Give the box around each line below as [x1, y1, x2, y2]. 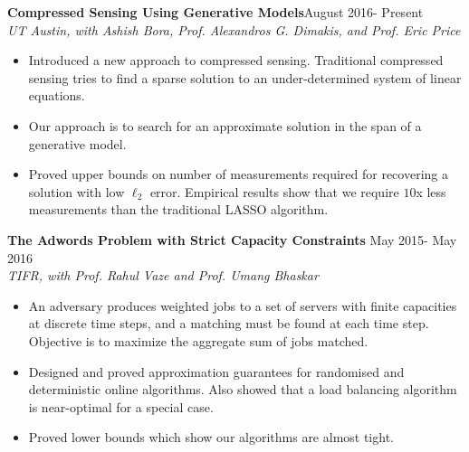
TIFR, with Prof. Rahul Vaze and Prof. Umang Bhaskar [7, 266, 319, 285]
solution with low [28, 182, 125, 201]
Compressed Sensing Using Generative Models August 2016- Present [7, 3, 424, 21]
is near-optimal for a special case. [28, 397, 214, 416]
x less [416, 182, 446, 201]
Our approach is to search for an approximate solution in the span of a [28, 116, 422, 135]
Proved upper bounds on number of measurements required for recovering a [28, 165, 448, 184]
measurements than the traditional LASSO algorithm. [28, 200, 329, 219]
